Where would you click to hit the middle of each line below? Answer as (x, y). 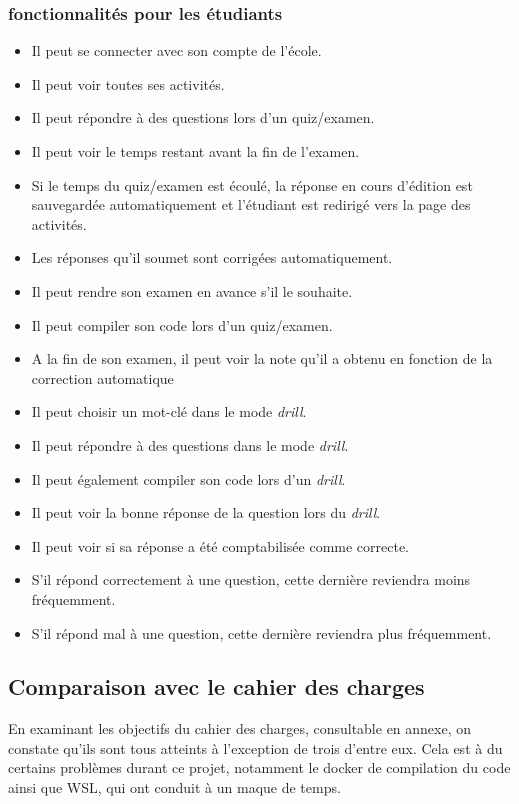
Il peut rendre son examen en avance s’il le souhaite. (192, 290)
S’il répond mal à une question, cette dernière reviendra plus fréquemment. (261, 632)
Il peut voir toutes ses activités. (128, 83)
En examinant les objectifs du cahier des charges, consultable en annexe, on (240, 728)
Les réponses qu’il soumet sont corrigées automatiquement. (212, 257)
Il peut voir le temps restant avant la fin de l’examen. (195, 151)
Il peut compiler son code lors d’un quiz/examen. (182, 324)
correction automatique (102, 377)
